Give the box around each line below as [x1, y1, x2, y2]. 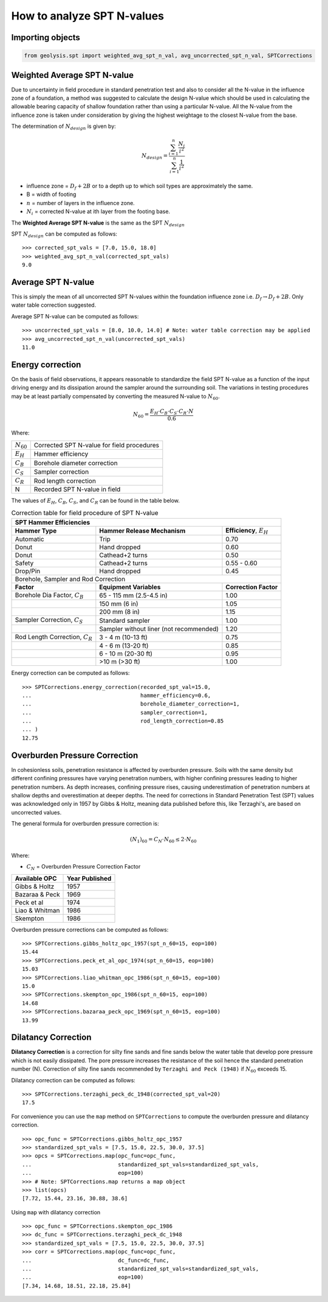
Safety [15, 559, 34, 567]
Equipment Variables [99, 583, 161, 591]
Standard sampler [99, 616, 150, 625]
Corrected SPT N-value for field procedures [33, 441, 159, 450]
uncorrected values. [11, 808, 62, 816]
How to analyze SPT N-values [11, 9, 164, 23]
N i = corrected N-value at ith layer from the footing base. [26, 208, 170, 217]
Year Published [67, 874, 112, 883]
